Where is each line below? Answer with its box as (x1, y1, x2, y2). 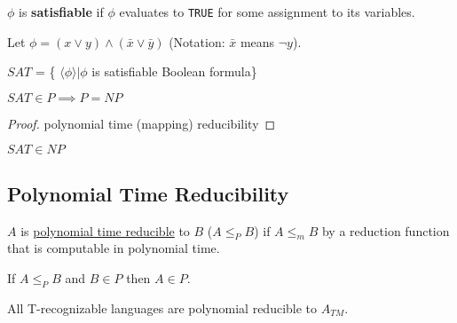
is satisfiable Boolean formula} (91, 62, 257, 81)
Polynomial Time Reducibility (7, 179, 289, 207)
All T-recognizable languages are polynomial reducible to (7, 298, 318, 317)
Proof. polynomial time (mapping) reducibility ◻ (7, 114, 276, 132)
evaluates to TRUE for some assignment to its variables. (119, 3, 415, 20)
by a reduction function (321, 221, 450, 240)
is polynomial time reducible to (20, 221, 190, 240)
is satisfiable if (19, 3, 104, 20)
